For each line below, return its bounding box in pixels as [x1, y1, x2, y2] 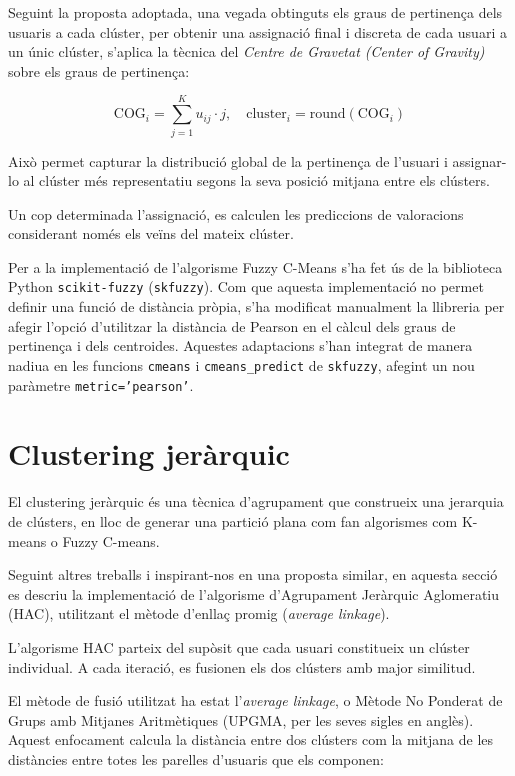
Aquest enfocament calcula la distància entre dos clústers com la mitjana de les [8, 729, 494, 750]
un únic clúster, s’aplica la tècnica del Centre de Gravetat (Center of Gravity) [8, 41, 485, 62]
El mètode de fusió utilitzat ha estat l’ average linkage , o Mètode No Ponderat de [8, 690, 503, 711]
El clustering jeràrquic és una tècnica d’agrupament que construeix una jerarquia [8, 491, 504, 512]
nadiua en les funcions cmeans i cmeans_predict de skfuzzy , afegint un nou [8, 354, 475, 375]
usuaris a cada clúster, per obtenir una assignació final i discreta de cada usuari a [8, 21, 507, 42]
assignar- [452, 150, 507, 171]
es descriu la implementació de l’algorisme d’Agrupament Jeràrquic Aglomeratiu [8, 583, 500, 604]
